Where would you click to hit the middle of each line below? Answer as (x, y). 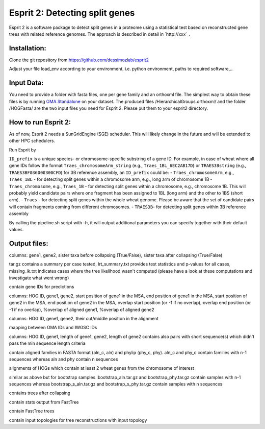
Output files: (29, 243)
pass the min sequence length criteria (47, 343)
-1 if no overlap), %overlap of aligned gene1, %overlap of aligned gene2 (82, 310)
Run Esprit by (23, 150)
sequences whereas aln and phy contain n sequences (64, 359)
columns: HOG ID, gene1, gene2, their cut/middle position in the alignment (84, 318)
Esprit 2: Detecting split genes (72, 13)
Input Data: (26, 83)
